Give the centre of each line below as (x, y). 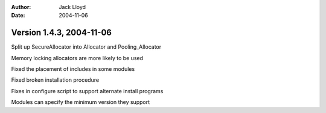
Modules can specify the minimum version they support (81, 102)
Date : (18, 16)
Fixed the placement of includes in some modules (73, 69)
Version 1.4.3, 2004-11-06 (61, 33)
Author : (21, 7)
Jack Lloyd (72, 7)
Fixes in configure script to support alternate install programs (87, 91)
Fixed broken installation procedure (55, 80)
